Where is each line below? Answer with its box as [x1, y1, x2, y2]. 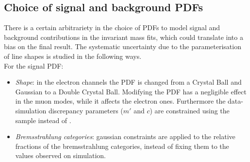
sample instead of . [15, 115, 71, 125]
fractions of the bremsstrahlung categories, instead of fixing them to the [15, 141, 229, 151]
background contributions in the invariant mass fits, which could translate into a [4, 32, 243, 42]
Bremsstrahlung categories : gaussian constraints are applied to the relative [15, 131, 235, 142]
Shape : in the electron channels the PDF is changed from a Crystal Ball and [15, 77, 242, 87]
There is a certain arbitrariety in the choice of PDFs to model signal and [4, 22, 220, 33]
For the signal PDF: [4, 60, 64, 71]
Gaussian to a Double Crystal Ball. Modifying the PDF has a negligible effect [15, 86, 247, 96]
